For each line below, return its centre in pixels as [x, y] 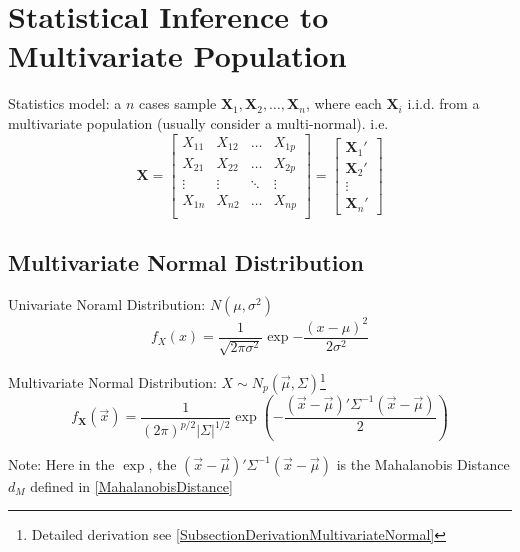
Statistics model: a [65, 103]
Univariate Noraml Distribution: [107, 304]
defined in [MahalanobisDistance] [131, 485]
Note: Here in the [61, 463]
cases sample [178, 103]
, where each [343, 103]
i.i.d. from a [443, 103]
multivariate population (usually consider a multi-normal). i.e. [198, 122]
